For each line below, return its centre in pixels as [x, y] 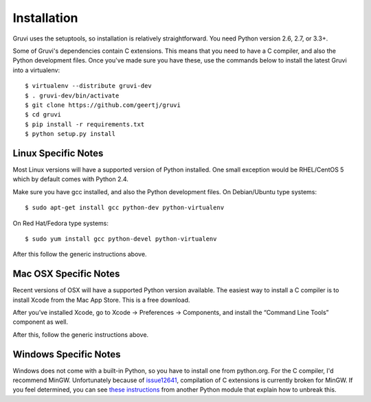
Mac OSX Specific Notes [66, 274]
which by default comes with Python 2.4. [70, 179]
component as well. [41, 322]
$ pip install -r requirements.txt [85, 124]
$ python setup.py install [70, 134]
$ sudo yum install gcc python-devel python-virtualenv [121, 239]
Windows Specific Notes [67, 354]
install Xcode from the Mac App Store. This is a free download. [101, 300]
